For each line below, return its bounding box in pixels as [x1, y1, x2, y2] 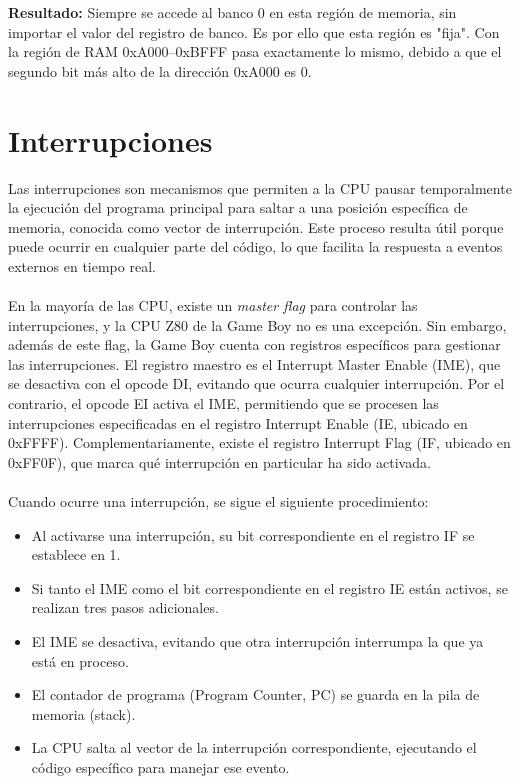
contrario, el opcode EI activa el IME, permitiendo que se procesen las [8, 393, 439, 414]
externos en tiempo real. [8, 255, 156, 276]
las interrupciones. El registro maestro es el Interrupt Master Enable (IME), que [8, 353, 501, 374]
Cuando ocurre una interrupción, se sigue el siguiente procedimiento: [8, 491, 429, 511]
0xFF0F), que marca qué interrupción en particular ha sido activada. [8, 451, 431, 472]
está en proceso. [31, 650, 129, 671]
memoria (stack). [31, 703, 136, 724]
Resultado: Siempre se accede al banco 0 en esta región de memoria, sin [8, 2, 457, 22]
